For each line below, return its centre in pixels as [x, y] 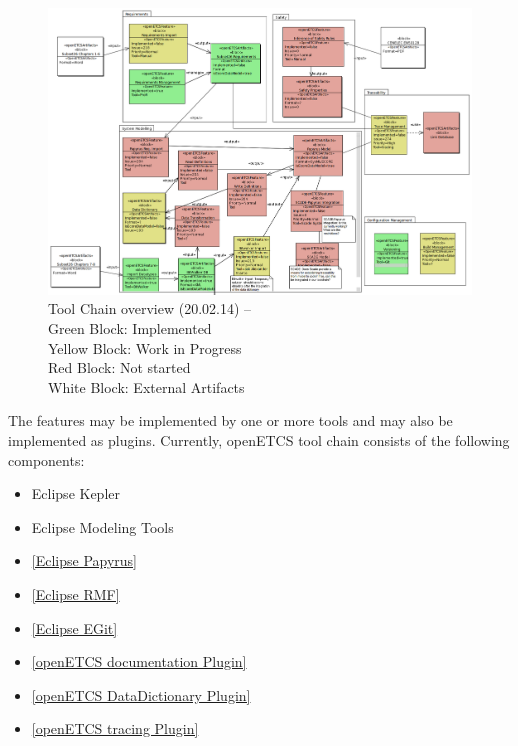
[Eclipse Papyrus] [84, 560]
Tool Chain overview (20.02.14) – [150, 308]
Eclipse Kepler [75, 493]
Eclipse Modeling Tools [102, 526]
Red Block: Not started [119, 367]
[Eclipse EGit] [74, 627]
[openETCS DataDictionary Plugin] [141, 694]
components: [46, 459]
